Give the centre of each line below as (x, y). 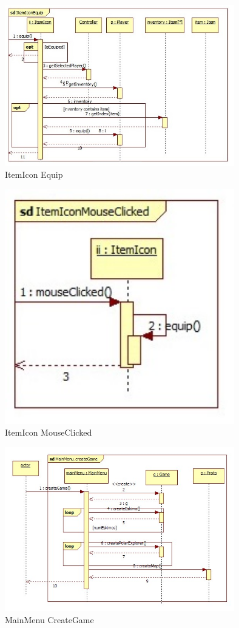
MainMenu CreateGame (49, 619)
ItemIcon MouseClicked (49, 432)
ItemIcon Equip (34, 174)
